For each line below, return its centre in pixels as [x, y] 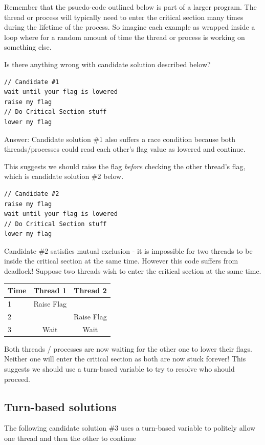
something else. [28, 47]
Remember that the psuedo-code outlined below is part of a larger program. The [130, 7]
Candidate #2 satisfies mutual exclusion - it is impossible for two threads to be [128, 250]
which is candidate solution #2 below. [64, 176]
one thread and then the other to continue [70, 438]
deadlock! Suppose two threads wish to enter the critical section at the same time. [133, 271]
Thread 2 [90, 290]
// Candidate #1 [32, 82]
